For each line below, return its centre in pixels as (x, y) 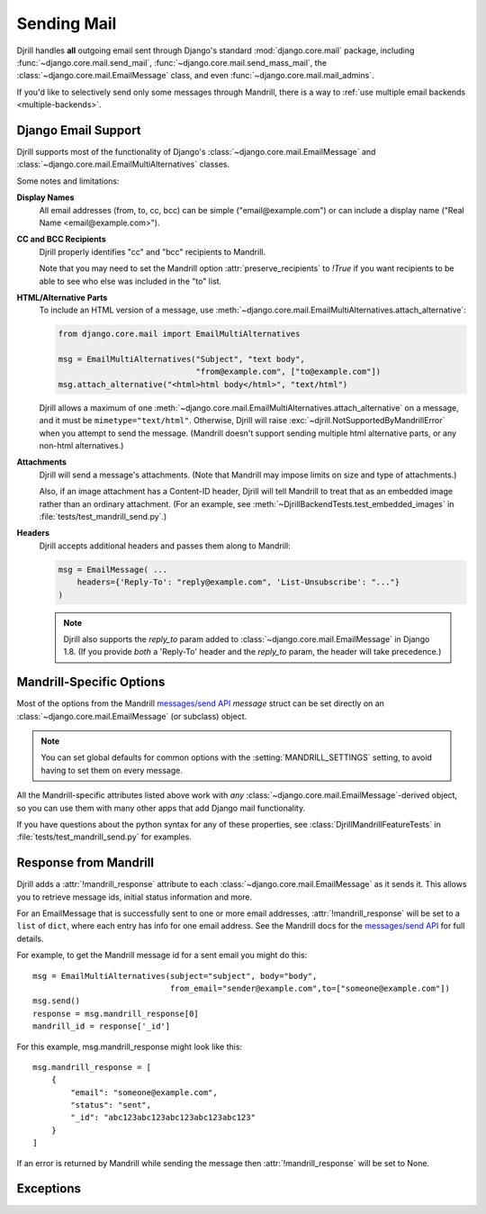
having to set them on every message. (112, 770)
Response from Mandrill (85, 863)
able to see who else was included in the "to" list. (130, 281)
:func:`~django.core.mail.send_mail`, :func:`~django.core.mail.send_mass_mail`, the (172, 62)
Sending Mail (67, 23)
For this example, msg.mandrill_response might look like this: (130, 1046)
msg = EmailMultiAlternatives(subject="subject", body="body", (175, 976)
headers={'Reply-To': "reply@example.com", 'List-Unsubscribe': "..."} (238, 582)
